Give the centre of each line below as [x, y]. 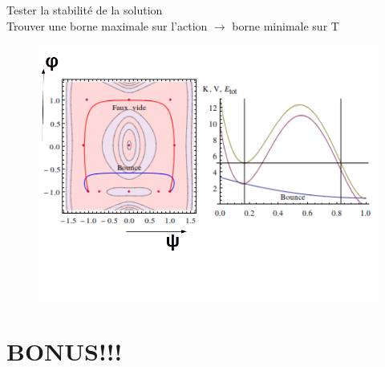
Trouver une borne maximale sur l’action [107, 25]
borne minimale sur [280, 25]
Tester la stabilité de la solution [85, 10]
